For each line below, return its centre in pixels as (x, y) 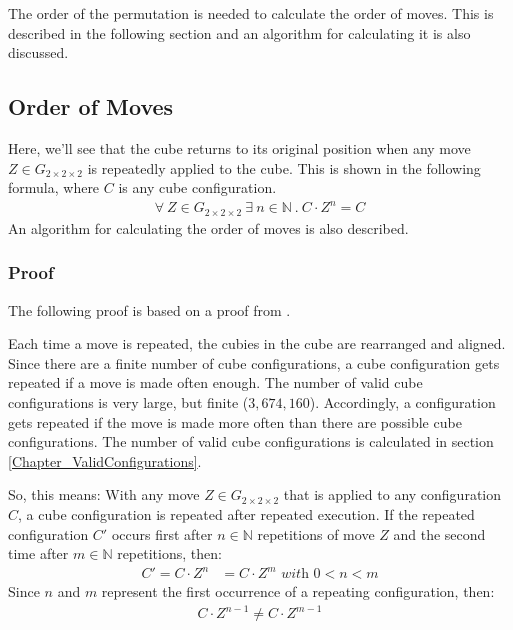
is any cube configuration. (197, 187)
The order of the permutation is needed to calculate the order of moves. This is (251, 13)
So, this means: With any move (104, 494)
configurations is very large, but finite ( (128, 401)
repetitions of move (316, 533)
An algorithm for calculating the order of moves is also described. (208, 227)
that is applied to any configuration (392, 494)
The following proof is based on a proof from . (149, 309)
